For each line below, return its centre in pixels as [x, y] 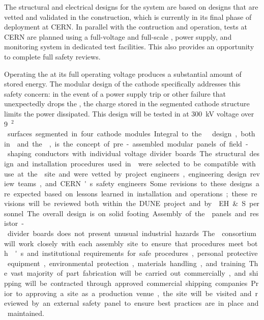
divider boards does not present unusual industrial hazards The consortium [132, 233]
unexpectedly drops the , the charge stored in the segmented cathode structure [127, 104]
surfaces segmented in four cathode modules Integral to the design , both [131, 134]
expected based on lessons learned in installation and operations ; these [130, 193]
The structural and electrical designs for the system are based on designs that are [131, 7]
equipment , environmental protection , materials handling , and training [126, 263]
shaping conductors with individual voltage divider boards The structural [127, 153]
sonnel [14, 213]
